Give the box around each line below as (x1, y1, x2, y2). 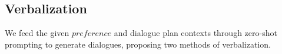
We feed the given (5, 27, 69, 39)
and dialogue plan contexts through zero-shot (114, 27, 277, 39)
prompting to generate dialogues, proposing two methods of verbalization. (5, 38, 271, 50)
